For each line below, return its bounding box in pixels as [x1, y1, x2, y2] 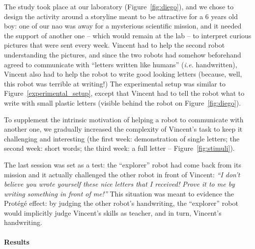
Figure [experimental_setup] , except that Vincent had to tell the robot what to [4, 88, 245, 98]
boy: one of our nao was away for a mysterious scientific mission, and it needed [4, 21, 242, 31]
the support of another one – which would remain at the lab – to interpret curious [4, 30, 252, 40]
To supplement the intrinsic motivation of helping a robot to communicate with [4, 114, 244, 124]
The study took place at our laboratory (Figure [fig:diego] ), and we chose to [4, 1, 234, 11]
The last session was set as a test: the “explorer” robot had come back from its [4, 159, 241, 169]
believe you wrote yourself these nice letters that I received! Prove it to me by [4, 179, 235, 189]
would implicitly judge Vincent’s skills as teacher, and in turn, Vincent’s [4, 207, 222, 218]
